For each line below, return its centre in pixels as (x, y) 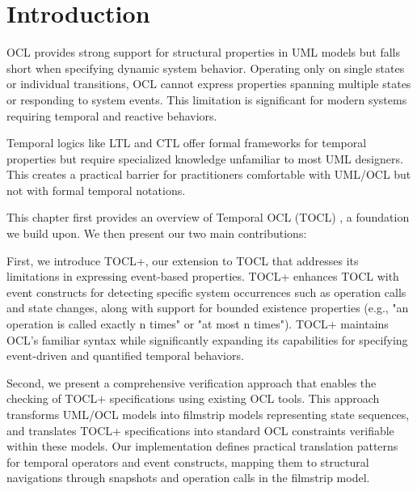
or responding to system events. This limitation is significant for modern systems (207, 99)
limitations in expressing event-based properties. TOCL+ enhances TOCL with (203, 276)
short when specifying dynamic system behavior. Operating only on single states (206, 68)
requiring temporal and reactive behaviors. (112, 115)
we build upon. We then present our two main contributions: (157, 233)
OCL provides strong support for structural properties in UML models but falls (204, 52)
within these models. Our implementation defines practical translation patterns (202, 446)
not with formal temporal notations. (96, 190)
